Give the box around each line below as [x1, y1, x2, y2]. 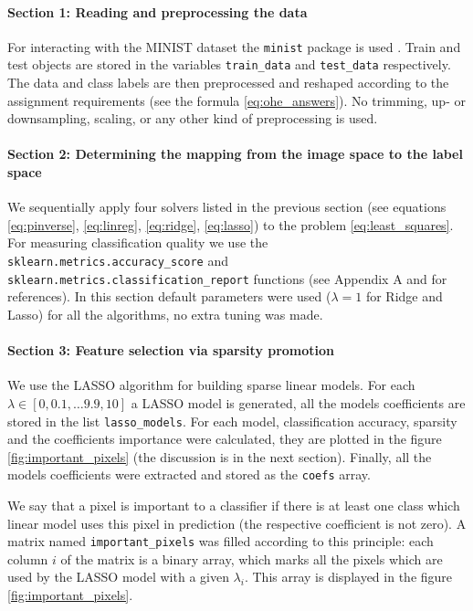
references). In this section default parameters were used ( [7, 287, 331, 306]
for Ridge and [365, 287, 443, 306]
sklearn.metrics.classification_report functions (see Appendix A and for [7, 269, 447, 288]
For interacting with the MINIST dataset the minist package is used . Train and [7, 37, 461, 56]
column [7, 549, 48, 568]
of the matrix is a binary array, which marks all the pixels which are [60, 549, 443, 568]
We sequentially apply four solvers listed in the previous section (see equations [7, 197, 447, 216]
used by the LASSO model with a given [7, 567, 229, 586]
